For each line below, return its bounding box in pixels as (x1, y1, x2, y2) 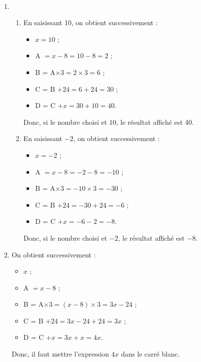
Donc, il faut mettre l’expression (11, 349, 109, 359)
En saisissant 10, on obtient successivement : (23, 17, 158, 28)
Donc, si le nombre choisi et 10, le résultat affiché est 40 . (23, 116, 194, 127)
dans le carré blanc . (121, 349, 180, 359)
